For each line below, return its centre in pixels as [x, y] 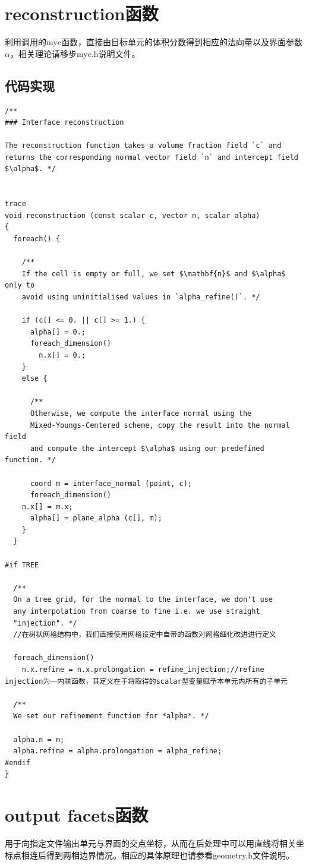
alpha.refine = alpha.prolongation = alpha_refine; [118, 751]
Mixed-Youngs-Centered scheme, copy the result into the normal [160, 425]
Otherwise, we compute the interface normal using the [141, 413]
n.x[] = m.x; [47, 506]
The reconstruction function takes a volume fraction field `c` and [143, 146]
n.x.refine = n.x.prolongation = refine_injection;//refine [143, 670]
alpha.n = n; [39, 739]
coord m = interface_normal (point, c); [111, 483]
